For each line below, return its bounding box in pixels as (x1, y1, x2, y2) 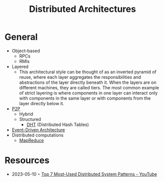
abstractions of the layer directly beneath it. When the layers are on (19, 79, 157, 85)
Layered (11, 63, 29, 69)
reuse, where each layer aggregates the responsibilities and (19, 74, 141, 80)
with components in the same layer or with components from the (19, 95, 151, 101)
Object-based (11, 48, 41, 54)
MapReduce (19, 137, 44, 143)
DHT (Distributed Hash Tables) (26, 121, 89, 127)
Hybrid (19, 111, 33, 117)
